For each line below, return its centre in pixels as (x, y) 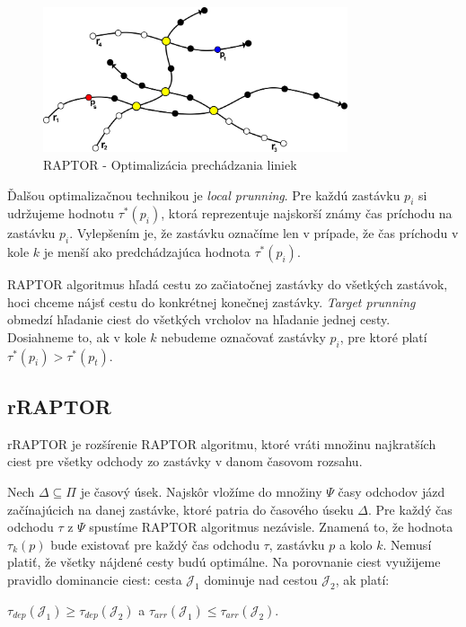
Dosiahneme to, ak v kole (77, 336)
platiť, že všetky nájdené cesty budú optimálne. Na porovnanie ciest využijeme (224, 562)
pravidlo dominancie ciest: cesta (95, 580)
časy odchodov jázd (391, 492)
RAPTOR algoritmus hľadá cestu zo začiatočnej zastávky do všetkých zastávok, (228, 284)
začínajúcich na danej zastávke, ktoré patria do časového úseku (180, 509)
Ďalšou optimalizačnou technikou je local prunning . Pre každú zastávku (204, 194)
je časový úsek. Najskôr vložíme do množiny (201, 492)
